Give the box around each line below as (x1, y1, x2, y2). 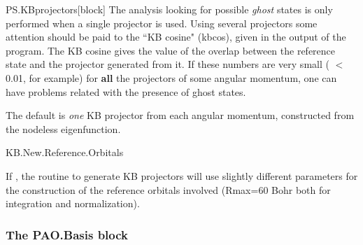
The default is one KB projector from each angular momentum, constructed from (6, 108, 355, 122)
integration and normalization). (6, 196, 140, 211)
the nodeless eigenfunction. (6, 121, 121, 136)
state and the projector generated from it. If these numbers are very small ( (6, 57, 329, 71)
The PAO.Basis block (6, 225, 128, 243)
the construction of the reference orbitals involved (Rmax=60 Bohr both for (6, 182, 331, 197)
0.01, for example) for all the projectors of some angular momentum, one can (6, 70, 337, 85)
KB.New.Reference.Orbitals (6, 145, 124, 160)
